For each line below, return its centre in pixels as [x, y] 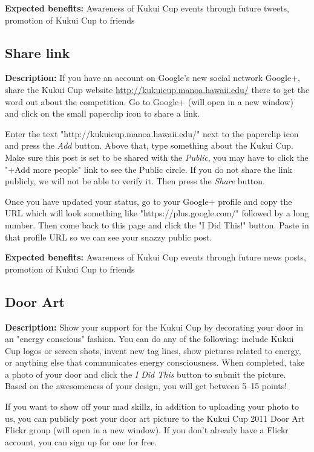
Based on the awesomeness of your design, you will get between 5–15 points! [146, 386]
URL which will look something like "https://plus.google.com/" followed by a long [157, 213]
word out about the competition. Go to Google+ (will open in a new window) [149, 101]
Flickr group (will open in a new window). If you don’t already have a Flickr [147, 430]
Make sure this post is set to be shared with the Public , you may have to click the [157, 157]
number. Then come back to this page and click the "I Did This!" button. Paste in [157, 224]
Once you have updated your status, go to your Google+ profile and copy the [149, 201]
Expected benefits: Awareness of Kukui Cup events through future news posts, [155, 257]
